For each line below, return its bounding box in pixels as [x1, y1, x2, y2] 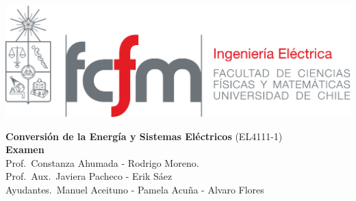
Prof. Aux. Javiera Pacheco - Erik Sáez [5, 169, 173, 183]
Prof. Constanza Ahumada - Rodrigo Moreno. [5, 155, 199, 170]
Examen [5, 142, 44, 157]
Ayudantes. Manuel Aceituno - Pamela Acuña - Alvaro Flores [5, 182, 264, 196]
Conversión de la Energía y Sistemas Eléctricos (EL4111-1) [5, 129, 283, 143]
